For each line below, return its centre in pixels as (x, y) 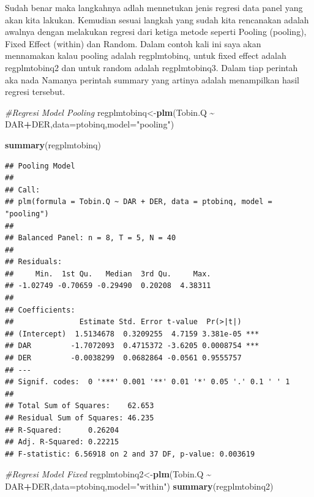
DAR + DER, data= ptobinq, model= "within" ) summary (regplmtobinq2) (139, 486)
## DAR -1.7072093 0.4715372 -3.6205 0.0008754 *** (132, 346)
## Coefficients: (40, 310)
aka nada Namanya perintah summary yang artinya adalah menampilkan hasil (152, 79)
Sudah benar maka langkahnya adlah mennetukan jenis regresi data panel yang (154, 7)
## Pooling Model (40, 166)
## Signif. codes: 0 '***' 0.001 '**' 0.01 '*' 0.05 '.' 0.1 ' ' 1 (148, 382)
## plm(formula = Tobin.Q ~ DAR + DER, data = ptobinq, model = (139, 202)
